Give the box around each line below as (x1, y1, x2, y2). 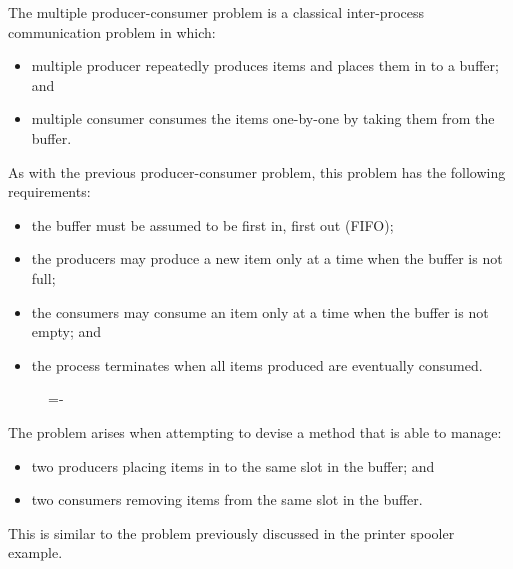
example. (8, 542, 63, 563)
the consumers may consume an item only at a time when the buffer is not (31, 301, 489, 322)
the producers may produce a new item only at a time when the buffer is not (31, 248, 503, 269)
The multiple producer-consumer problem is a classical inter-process (8, 2, 424, 22)
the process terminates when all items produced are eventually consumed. (31, 354, 483, 375)
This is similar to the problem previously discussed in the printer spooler (8, 522, 455, 543)
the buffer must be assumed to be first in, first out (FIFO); (31, 214, 394, 235)
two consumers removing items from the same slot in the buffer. (31, 489, 423, 510)
